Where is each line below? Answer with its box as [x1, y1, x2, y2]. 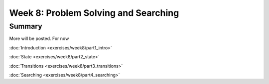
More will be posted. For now [9, 36, 69, 42]
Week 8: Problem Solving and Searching [9, 7, 179, 18]
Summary [9, 22, 42, 31]
